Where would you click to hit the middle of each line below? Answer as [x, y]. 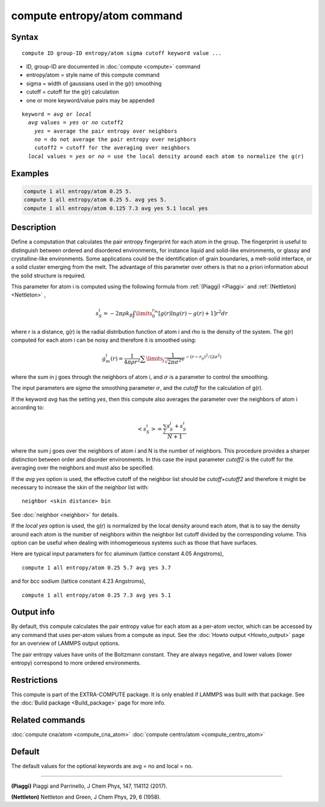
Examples [30, 173]
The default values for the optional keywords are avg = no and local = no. [102, 766]
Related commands [48, 720]
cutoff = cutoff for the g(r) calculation [73, 92]
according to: [28, 407]
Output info [33, 612]
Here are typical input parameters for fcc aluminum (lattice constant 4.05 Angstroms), [117, 554]
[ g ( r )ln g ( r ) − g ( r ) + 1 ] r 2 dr [193, 312]
